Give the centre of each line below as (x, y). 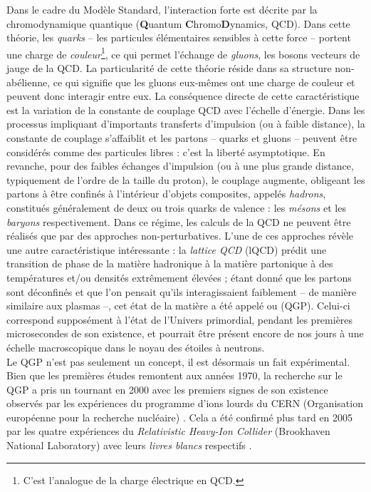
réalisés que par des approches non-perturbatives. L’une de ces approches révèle (180, 236)
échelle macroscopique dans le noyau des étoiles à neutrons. (136, 347)
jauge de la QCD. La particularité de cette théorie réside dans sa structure (169, 68)
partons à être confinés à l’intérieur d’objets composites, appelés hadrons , (166, 194)
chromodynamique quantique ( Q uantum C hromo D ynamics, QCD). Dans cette (178, 23)
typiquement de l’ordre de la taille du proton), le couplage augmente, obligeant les (186, 179)
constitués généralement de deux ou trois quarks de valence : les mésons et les (176, 207)
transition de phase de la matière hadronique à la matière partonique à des (170, 263)
